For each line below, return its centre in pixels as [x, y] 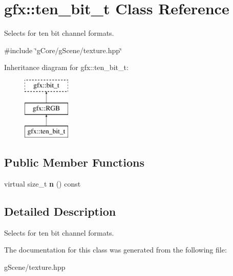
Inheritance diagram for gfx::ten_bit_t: [66, 67]
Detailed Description [60, 211]
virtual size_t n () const [43, 184]
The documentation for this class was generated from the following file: [115, 250]
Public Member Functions [74, 162]
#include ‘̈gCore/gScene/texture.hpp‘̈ [63, 50]
